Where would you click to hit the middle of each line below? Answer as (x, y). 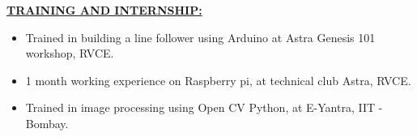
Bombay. (47, 123)
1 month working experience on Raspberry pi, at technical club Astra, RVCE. (218, 80)
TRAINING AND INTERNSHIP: (104, 10)
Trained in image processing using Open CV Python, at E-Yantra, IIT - (204, 107)
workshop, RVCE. (70, 53)
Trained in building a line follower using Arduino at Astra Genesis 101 (200, 37)
